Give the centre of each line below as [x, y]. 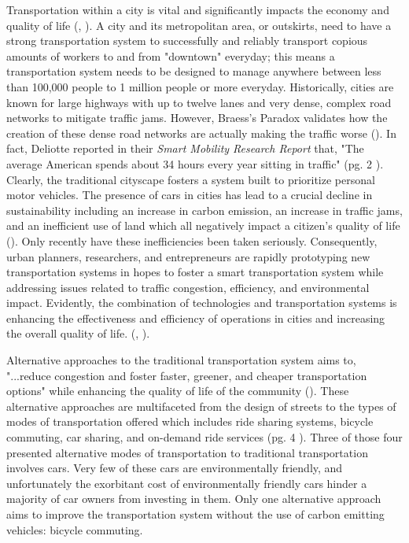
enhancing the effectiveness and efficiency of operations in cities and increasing [196, 318]
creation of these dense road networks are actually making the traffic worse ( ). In [201, 133]
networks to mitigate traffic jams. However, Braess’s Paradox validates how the [197, 118]
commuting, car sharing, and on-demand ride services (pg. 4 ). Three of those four [204, 437]
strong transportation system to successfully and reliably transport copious [187, 41]
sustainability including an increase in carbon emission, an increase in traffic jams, [204, 210]
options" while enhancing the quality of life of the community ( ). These [178, 391]
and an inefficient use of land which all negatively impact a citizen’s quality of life [203, 225]
